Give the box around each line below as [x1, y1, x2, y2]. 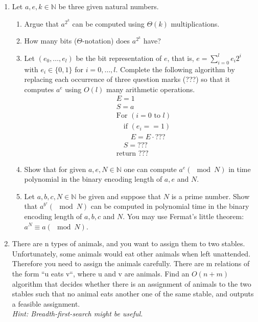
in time [228, 163, 251, 174]
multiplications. [171, 18, 220, 29]
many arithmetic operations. [106, 83, 195, 94]
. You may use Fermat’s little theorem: [123, 210, 244, 221]
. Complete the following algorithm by [115, 63, 235, 74]
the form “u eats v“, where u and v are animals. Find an [12, 268, 190, 278]
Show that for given [24, 163, 86, 174]
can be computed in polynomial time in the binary [90, 201, 249, 211]
